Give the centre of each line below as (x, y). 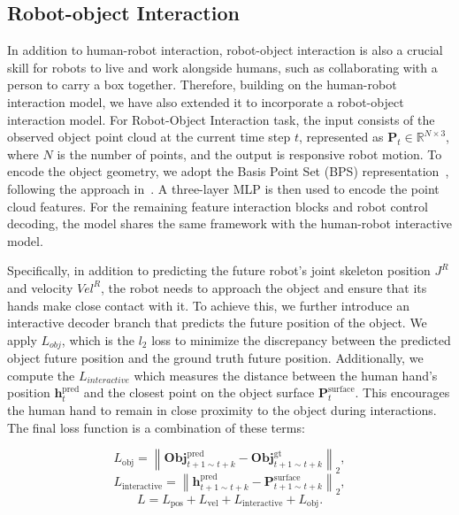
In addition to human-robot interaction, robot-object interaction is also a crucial (225, 50)
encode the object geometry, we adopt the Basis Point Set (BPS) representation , (228, 171)
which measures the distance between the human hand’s (286, 375)
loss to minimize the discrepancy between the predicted (301, 339)
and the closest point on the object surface (199, 392)
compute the (41, 375)
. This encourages (402, 392)
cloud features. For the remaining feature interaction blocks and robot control (218, 206)
